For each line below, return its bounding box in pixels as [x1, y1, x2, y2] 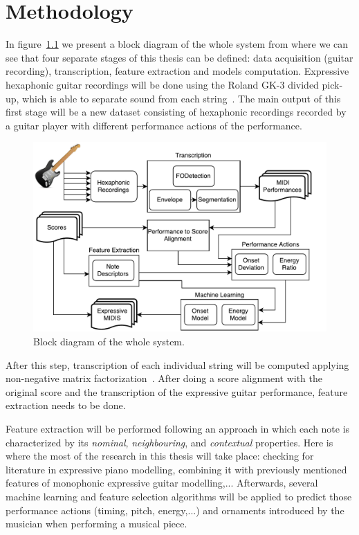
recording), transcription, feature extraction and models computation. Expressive [6, 64, 349, 78]
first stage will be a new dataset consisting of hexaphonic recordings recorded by [6, 105, 347, 119]
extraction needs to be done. [6, 398, 126, 412]
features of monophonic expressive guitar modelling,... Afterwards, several [6, 475, 318, 490]
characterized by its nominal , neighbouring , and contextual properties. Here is [6, 435, 333, 449]
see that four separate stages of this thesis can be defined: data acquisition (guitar [6, 50, 353, 64]
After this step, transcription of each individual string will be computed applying [6, 357, 349, 372]
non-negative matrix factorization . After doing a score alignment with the [6, 371, 322, 386]
